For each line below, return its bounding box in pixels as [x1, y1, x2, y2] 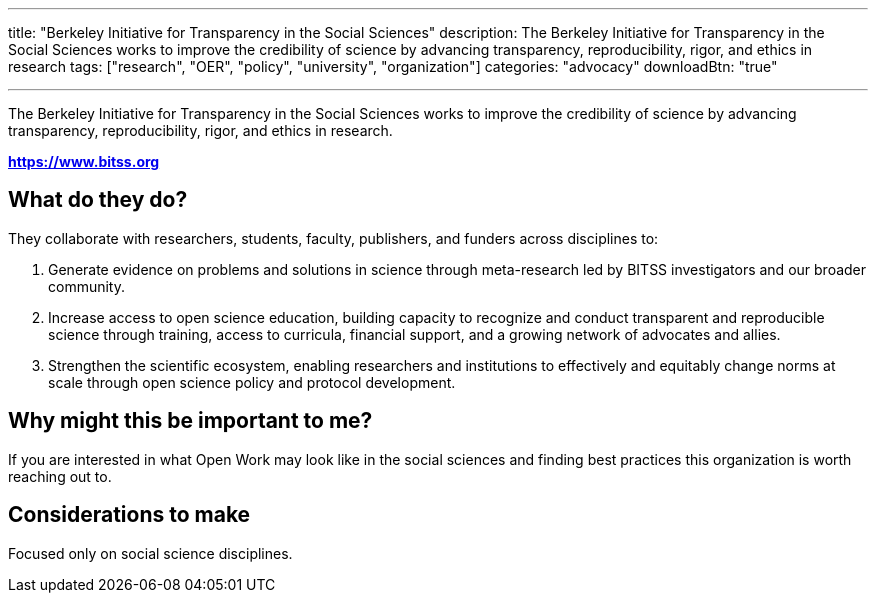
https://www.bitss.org [8, 153, 160, 170]
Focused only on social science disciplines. [8, 544, 293, 562]
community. [48, 277, 125, 295]
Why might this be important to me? [8, 408, 373, 434]
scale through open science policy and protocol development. [48, 373, 456, 391]
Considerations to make [8, 502, 251, 528]
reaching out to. [8, 467, 112, 485]
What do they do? [8, 187, 188, 213]
